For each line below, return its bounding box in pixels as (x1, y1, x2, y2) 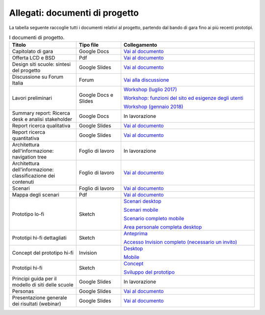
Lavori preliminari (12, 95, 53, 102)
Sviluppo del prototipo (123, 269, 175, 276)
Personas (12, 288, 34, 295)
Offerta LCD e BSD (12, 55, 55, 61)
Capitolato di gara (12, 48, 53, 55)
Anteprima (123, 230, 148, 237)
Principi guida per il (12, 275, 57, 282)
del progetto (12, 67, 41, 74)
